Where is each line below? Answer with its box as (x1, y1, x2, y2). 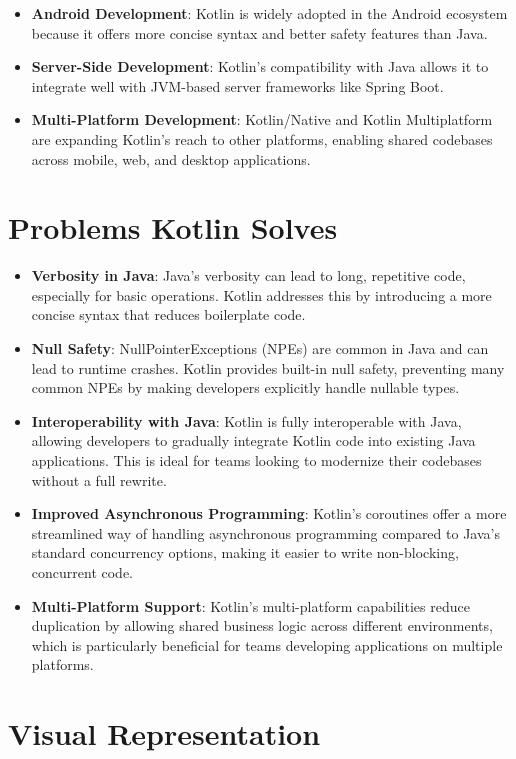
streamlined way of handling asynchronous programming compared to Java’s (31, 522, 500, 543)
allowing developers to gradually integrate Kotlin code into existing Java (31, 430, 476, 451)
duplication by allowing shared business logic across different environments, (31, 615, 493, 636)
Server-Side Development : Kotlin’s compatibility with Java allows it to (31, 56, 489, 77)
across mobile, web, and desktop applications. (31, 148, 311, 169)
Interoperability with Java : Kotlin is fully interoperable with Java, (31, 410, 462, 431)
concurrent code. (31, 562, 133, 582)
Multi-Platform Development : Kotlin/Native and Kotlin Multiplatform (31, 109, 493, 130)
